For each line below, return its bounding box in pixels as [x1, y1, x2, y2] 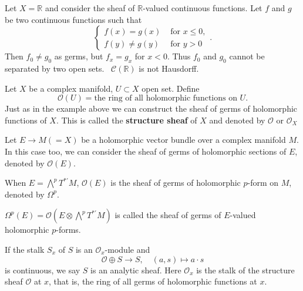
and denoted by [209, 113, 265, 126]
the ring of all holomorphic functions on [94, 94, 237, 103]
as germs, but [54, 50, 103, 62]
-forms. [56, 223, 81, 236]
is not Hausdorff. [139, 62, 199, 74]
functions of [5, 113, 47, 126]
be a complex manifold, [29, 82, 113, 94]
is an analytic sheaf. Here [90, 263, 181, 276]
